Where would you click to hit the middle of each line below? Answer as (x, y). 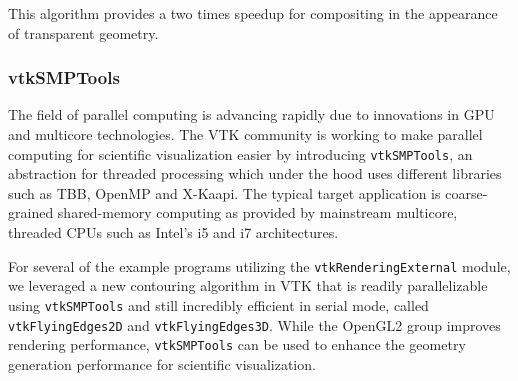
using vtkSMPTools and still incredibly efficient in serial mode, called (218, 304)
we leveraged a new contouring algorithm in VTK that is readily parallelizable (248, 285)
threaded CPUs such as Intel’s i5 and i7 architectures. (173, 232)
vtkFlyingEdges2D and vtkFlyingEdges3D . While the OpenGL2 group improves (254, 324)
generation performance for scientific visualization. (162, 363)
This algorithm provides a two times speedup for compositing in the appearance (253, 13)
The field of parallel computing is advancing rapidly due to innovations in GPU (251, 114)
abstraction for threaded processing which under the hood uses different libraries (255, 173)
